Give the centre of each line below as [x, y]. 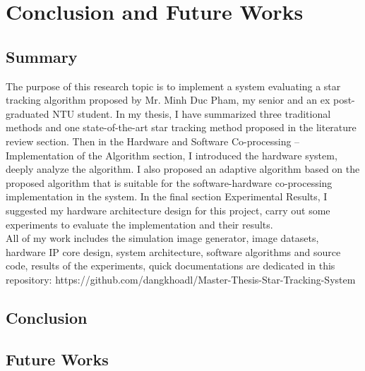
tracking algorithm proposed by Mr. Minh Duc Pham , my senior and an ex [168, 100]
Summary [42, 56]
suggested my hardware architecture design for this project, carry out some [168, 210]
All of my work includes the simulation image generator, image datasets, [162, 238]
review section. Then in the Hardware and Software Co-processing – [153, 141]
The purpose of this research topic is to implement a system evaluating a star [173, 86]
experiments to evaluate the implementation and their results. [139, 224]
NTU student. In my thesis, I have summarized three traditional [192, 113]
